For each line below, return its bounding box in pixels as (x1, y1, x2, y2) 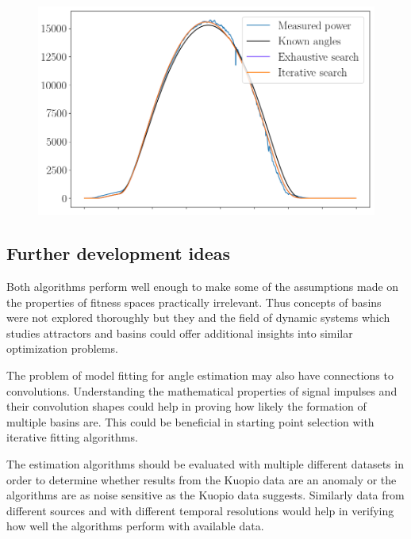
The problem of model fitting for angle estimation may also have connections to (6, 367, 394, 384)
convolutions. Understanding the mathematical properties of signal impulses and (6, 382, 398, 399)
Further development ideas (6, 241, 231, 266)
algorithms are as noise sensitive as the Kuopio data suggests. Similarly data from (6, 487, 405, 503)
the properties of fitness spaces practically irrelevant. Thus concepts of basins (6, 293, 382, 310)
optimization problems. (6, 340, 118, 357)
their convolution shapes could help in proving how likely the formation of (6, 398, 367, 415)
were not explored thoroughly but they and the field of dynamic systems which (6, 309, 390, 326)
